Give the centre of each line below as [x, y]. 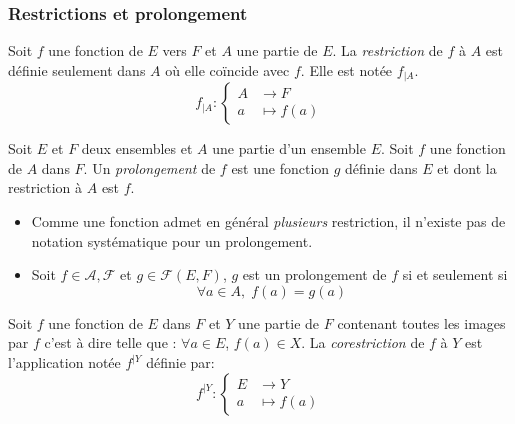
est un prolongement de [314, 274]
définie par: [180, 362]
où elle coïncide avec [227, 69]
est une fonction [280, 167]
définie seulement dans [77, 69]
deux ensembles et [137, 148]
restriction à [45, 187]
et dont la [467, 167]
